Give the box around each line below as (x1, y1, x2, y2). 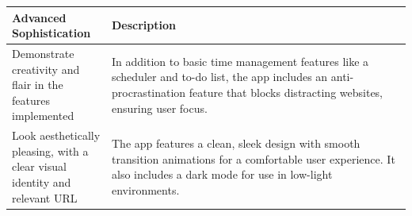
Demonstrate (12, 44, 74, 61)
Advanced (12, 9, 67, 25)
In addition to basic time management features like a (112, 52, 369, 69)
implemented (12, 107, 74, 124)
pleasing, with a (12, 142, 89, 159)
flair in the (12, 76, 63, 93)
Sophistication (12, 25, 91, 41)
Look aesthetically (12, 127, 101, 144)
